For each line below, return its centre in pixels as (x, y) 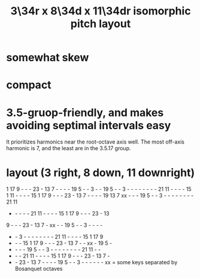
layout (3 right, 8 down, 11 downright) (101, 173)
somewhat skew (48, 58)
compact (29, 85)
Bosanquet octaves (39, 269)
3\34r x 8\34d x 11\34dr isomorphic (101, 11)
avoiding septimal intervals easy (89, 125)
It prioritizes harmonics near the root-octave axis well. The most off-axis (95, 142)
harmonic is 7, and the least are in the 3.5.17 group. (69, 148)
